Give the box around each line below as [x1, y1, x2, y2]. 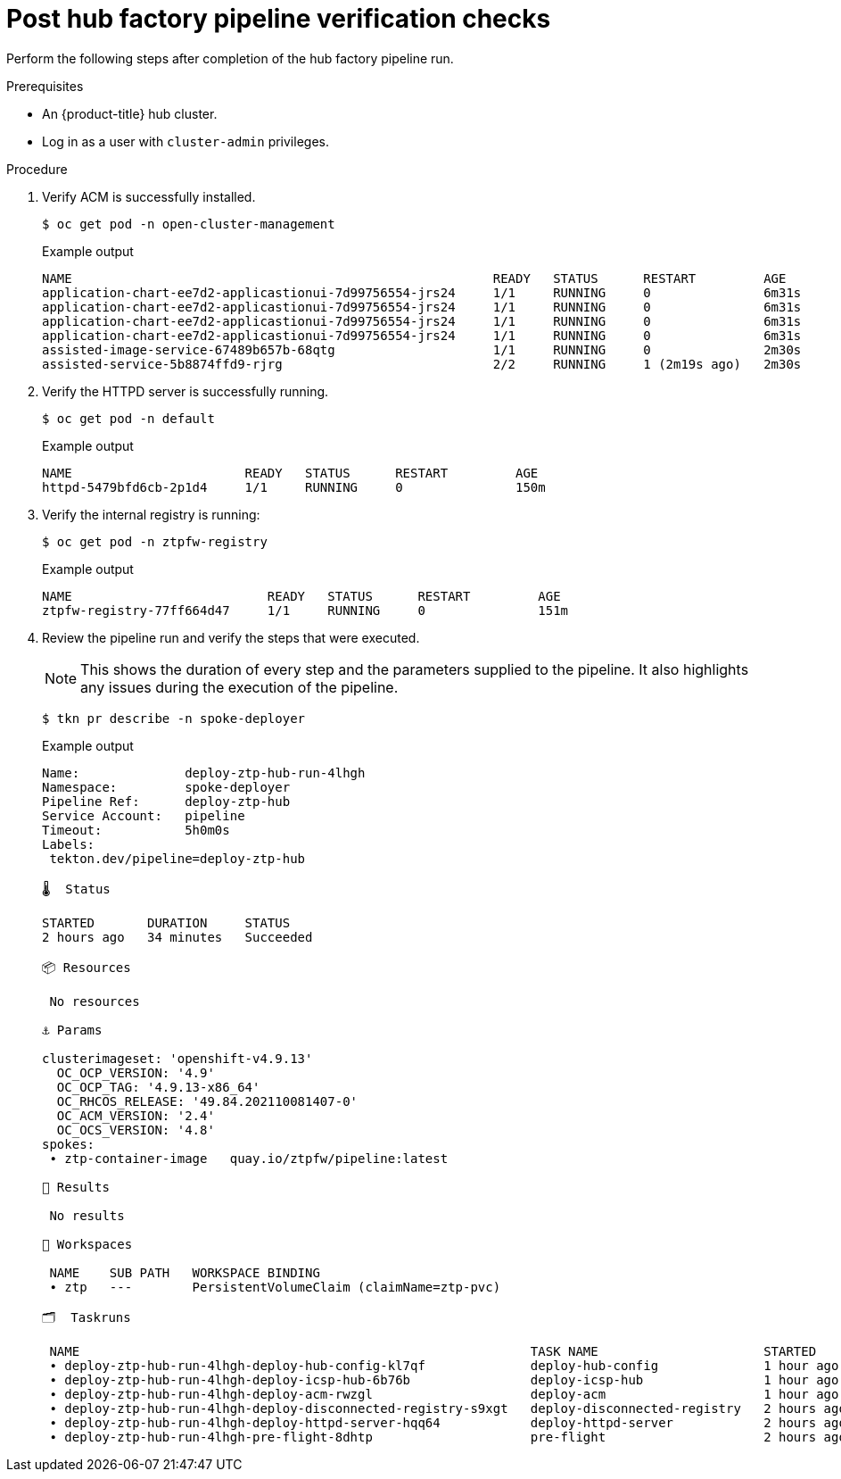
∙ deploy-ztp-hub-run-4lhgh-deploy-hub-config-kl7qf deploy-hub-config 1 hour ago [49, 1358, 839, 1373]
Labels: [42, 836, 95, 852]
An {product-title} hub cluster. [42, 105, 218, 121]
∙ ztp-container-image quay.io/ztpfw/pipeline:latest [49, 1151, 449, 1166]
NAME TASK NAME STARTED [49, 1343, 817, 1359]
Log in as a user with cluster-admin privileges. [42, 133, 329, 149]
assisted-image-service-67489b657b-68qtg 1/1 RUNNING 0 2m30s [42, 342, 802, 357]
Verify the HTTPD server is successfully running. [42, 383, 329, 399]
